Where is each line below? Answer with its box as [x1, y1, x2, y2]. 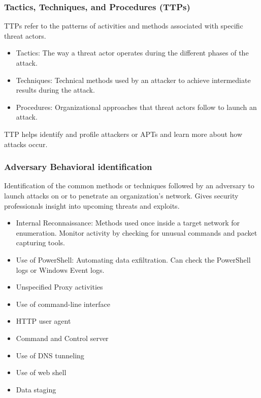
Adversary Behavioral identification [4, 160, 152, 173]
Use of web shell [16, 367, 67, 378]
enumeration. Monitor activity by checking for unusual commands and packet [16, 227, 257, 238]
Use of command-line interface [16, 298, 111, 309]
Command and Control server [16, 332, 109, 343]
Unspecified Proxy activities [16, 281, 103, 292]
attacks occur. [4, 138, 48, 149]
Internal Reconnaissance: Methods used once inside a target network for [16, 217, 240, 228]
